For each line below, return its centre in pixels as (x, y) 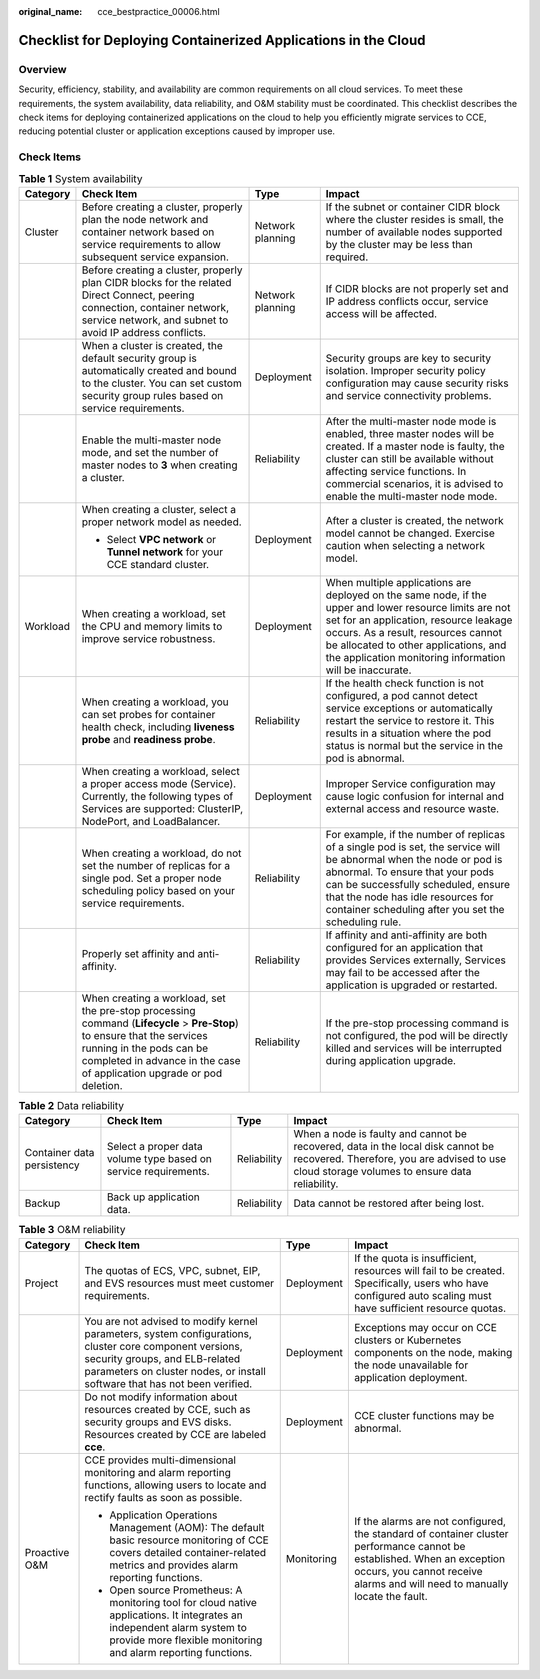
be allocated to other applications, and (416, 645)
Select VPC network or (161, 539)
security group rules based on (152, 395)
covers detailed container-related (188, 1552)
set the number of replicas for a (155, 865)
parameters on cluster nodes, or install (175, 1371)
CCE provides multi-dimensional (160, 1460)
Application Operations (163, 1515)
